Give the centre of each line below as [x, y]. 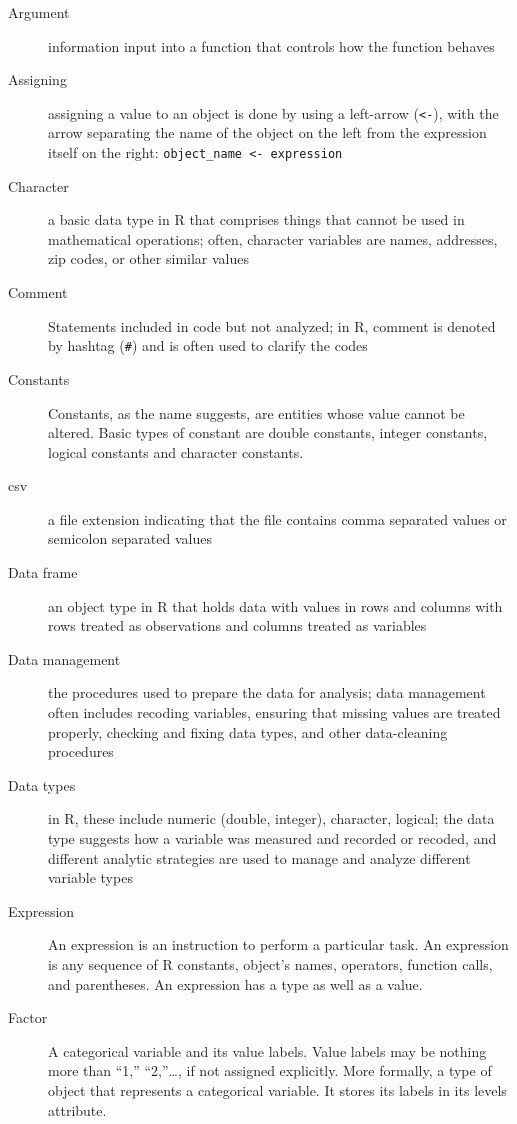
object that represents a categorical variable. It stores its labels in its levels [277, 1089]
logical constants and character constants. [176, 451]
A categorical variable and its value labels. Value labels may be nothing [267, 1050]
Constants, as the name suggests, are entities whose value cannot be [256, 412]
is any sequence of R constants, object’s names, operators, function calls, [270, 963]
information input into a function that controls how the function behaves [271, 45]
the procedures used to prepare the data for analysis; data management [267, 692]
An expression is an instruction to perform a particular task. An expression [278, 944]
